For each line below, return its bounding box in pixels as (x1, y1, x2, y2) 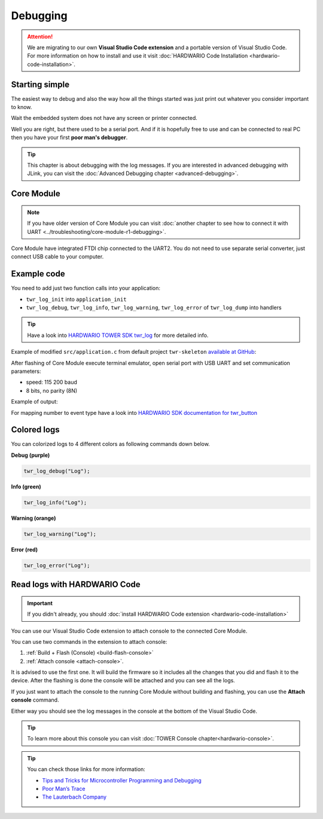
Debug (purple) (11, 451, 50, 459)
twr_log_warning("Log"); (23, 531, 97, 537)
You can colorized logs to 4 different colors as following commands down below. (11, 441, 211, 448)
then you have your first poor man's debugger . (11, 134, 128, 141)
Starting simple (11, 79, 70, 89)
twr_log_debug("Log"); (23, 468, 90, 474)
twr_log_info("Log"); (23, 499, 87, 506)
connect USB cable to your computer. (11, 253, 104, 260)
